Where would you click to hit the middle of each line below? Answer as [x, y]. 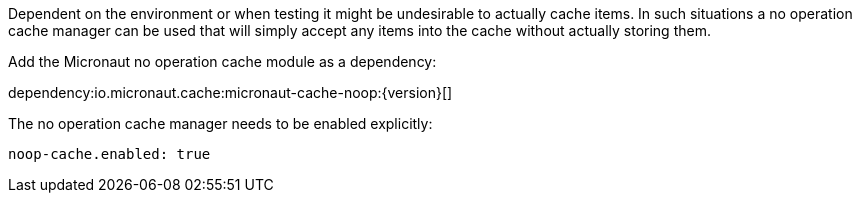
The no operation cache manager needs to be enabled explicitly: [220, 123]
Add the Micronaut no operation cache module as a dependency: [222, 61]
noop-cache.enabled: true [109, 154]
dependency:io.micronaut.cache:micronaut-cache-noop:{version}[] [230, 92]
